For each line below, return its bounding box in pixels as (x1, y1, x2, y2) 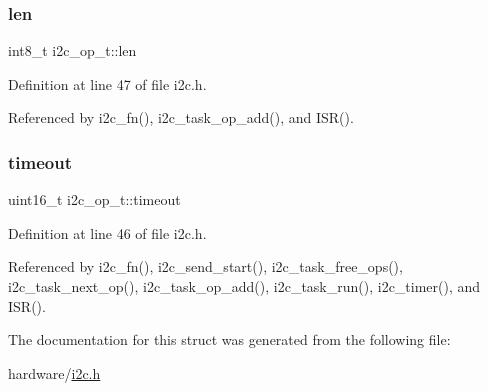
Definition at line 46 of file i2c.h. (8, 222, 207, 243)
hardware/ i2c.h (8, 362, 101, 383)
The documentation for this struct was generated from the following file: (8, 329, 451, 350)
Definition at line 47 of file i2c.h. (8, 73, 207, 94)
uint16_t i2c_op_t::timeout (8, 189, 181, 210)
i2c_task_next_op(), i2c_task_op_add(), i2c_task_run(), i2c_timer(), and (8, 276, 481, 296)
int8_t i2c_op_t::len (8, 40, 137, 61)
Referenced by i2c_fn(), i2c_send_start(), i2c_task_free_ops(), (8, 256, 403, 277)
